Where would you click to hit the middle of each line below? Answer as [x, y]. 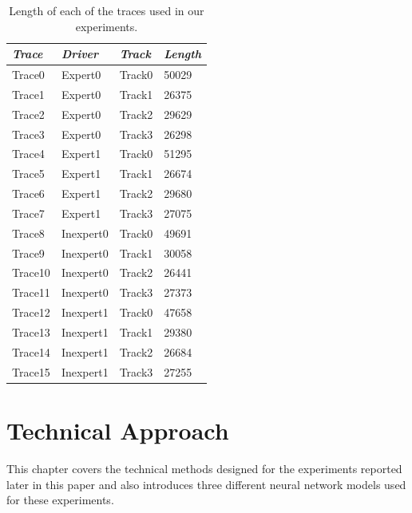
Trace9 [28, 253]
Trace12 [31, 312]
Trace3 [28, 134]
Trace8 [28, 233]
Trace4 [28, 154]
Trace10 [31, 272]
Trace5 [28, 174]
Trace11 [31, 292]
